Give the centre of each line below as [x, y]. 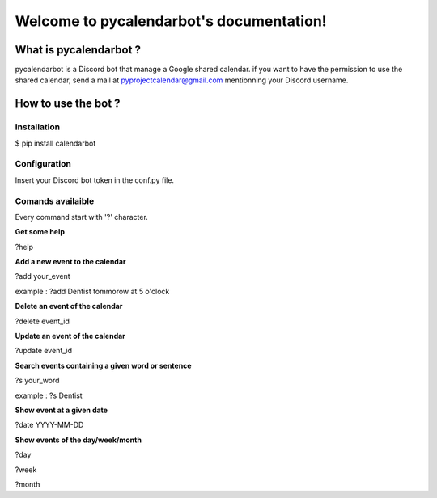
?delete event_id [42, 321]
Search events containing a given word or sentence [103, 365]
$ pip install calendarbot [55, 143]
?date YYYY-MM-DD [49, 425]
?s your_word [37, 381]
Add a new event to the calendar [70, 262]
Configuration [43, 164]
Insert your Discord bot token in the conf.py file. [94, 180]
